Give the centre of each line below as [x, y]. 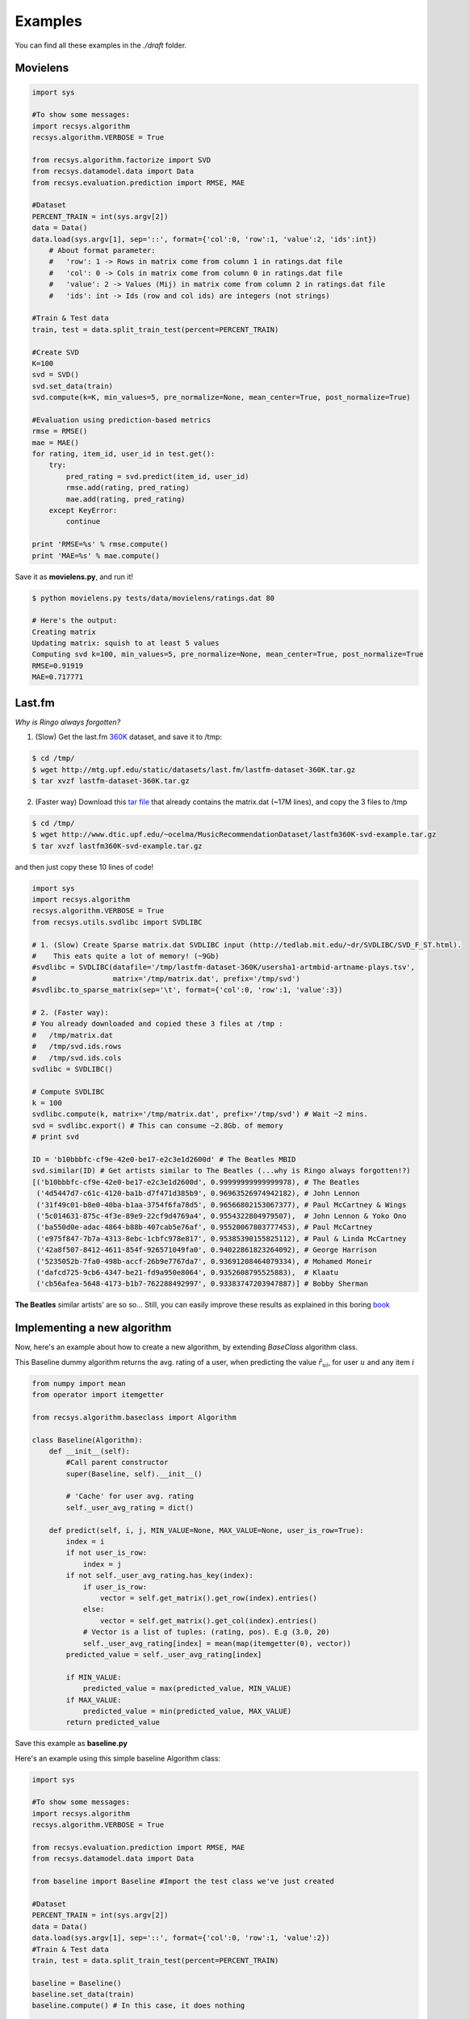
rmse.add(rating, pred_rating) [128, 488]
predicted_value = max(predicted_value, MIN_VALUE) [187, 1689]
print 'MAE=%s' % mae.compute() [96, 556]
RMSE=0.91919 [58, 665]
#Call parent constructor [117, 1463]
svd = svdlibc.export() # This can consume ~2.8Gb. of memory [157, 1125]
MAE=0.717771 [58, 677]
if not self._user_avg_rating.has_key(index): [159, 1576]
